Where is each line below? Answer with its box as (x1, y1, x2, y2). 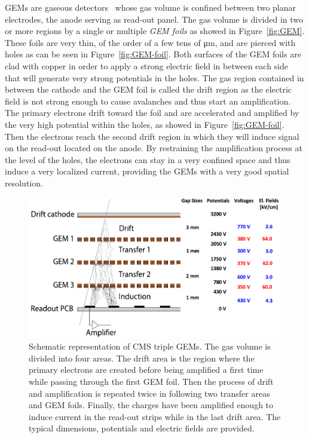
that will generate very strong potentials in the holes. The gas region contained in (5, 71, 304, 84)
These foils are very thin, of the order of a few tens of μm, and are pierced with (5, 36, 296, 48)
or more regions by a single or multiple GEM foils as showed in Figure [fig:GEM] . (5, 24, 305, 37)
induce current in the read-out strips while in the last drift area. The (29, 410, 281, 422)
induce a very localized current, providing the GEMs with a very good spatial (5, 165, 289, 177)
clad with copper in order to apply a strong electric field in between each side (5, 59, 288, 72)
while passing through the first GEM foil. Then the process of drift (29, 375, 274, 387)
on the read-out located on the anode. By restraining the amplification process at (5, 142, 302, 154)
